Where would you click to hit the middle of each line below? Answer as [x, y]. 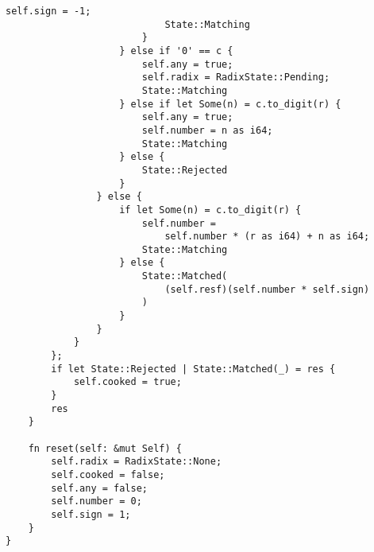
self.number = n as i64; [207, 130]
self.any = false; [99, 488]
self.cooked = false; [108, 474]
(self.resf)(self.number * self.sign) [267, 289]
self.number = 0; [96, 501]
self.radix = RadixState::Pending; [236, 78]
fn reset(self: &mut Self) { [105, 448]
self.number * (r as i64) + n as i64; [267, 237]
